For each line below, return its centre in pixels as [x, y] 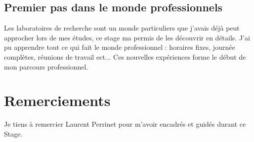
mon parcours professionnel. [46, 66]
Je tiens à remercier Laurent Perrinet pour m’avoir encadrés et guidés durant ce [125, 124]
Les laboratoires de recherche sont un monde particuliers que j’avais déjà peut [122, 28]
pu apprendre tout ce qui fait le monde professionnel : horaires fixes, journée [120, 47]
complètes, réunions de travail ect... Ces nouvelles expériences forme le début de [125, 56]
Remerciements [57, 100]
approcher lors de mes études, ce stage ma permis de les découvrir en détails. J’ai [127, 37]
